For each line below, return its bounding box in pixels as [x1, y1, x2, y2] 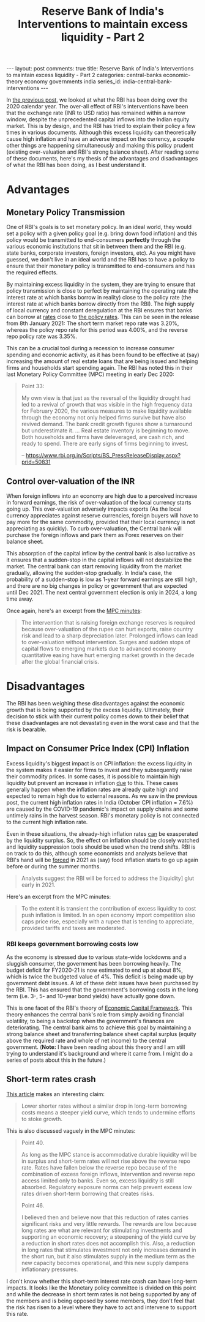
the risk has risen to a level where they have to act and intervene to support [6, 1303, 197, 1311]
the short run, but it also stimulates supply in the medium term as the [21, 1252, 195, 1260]
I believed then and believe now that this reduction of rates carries [21, 1214, 188, 1221]
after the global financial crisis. [21, 658, 99, 665]
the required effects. [6, 269, 58, 276]
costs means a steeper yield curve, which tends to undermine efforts [21, 1108, 196, 1116]
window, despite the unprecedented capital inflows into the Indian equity [6, 116, 190, 123]
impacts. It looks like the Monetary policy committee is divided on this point [6, 1284, 196, 1291]
